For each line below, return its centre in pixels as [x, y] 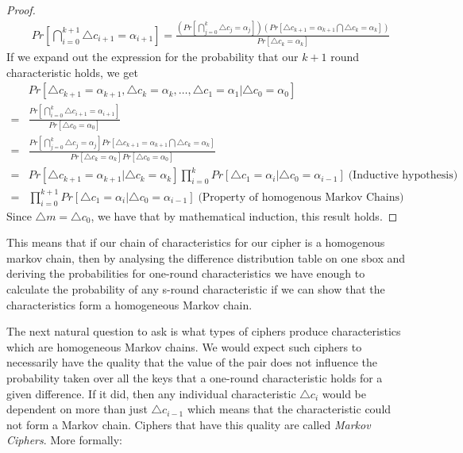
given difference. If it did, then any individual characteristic [151, 393]
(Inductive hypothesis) [403, 176]
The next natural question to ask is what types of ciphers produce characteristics [204, 331]
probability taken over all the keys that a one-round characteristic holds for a [195, 377]
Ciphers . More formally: [64, 440]
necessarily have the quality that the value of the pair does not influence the [192, 362]
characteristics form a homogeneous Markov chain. [129, 304]
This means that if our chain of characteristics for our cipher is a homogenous [196, 242]
